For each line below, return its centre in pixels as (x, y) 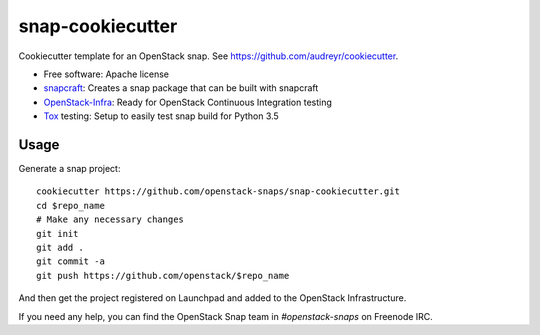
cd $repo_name (70, 205)
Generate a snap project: (69, 169)
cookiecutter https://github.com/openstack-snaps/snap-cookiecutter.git (218, 191)
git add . (60, 247)
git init (57, 233)
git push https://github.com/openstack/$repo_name (163, 275)
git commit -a (70, 261)
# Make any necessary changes (110, 219)
